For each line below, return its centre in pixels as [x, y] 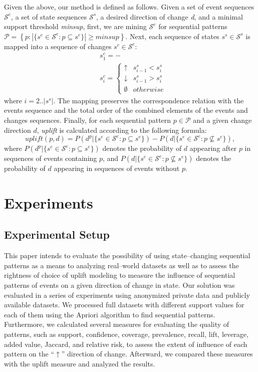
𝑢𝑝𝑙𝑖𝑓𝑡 [34, 139]
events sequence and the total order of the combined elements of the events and [126, 110]
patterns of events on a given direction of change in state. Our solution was [119, 285]
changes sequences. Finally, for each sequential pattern [88, 120]
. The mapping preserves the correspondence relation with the [149, 100]
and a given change [222, 120]
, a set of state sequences [49, 16]
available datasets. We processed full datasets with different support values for [124, 305]
